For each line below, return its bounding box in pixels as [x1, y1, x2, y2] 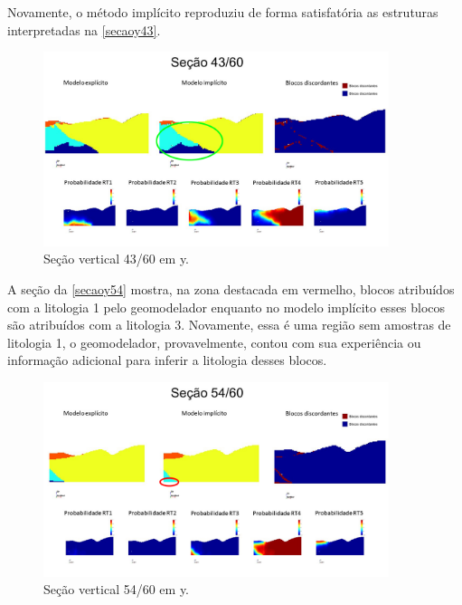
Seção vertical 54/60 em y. [43, 580, 190, 599]
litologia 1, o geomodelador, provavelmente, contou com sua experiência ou [7, 332, 421, 351]
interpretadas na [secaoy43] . [7, 20, 161, 39]
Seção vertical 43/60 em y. [43, 249, 190, 268]
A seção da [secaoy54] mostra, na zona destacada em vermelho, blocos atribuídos [7, 280, 455, 299]
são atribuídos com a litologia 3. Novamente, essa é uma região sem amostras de [7, 315, 451, 334]
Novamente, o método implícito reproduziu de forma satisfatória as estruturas [7, 3, 438, 21]
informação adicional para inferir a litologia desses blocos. [7, 351, 327, 370]
